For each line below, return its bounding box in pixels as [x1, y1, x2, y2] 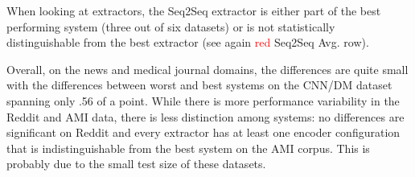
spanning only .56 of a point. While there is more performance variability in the [6, 92, 400, 109]
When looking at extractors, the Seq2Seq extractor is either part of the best [6, 2, 381, 19]
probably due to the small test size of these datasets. [6, 155, 266, 172]
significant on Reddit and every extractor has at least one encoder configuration [6, 124, 401, 141]
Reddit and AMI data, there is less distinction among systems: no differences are [6, 108, 405, 125]
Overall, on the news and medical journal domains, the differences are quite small [6, 60, 409, 77]
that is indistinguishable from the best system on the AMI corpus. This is [6, 139, 370, 156]
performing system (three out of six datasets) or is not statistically [6, 18, 335, 35]
